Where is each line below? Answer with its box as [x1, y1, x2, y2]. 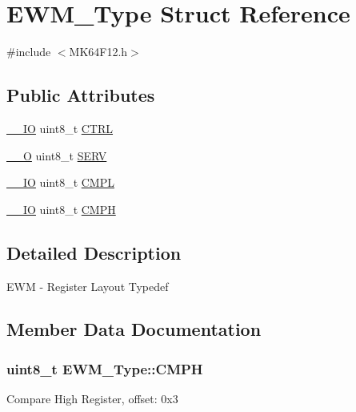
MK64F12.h [69, 43, 128, 60]
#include [6, 43, 51, 60]
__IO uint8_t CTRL [6, 119, 114, 136]
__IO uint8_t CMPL [6, 174, 114, 191]
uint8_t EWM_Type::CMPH [6, 358, 203, 378]
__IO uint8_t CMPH [6, 200, 116, 217]
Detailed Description [6, 240, 182, 265]
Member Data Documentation [6, 317, 262, 341]
